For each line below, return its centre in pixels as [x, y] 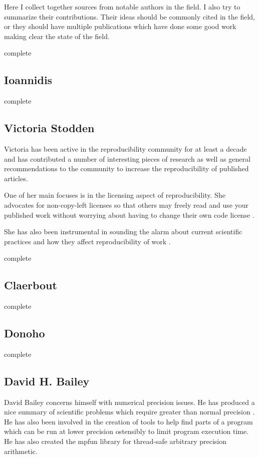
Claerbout [31, 285]
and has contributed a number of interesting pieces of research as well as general [127, 158]
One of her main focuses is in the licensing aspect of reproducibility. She [115, 195]
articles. [16, 178]
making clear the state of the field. [57, 36]
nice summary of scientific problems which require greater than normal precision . [129, 412]
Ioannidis [28, 80]
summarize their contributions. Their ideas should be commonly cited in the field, [129, 16]
